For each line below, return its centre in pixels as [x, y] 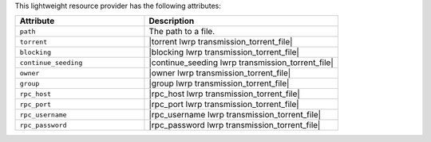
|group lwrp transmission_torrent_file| [219, 83]
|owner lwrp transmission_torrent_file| [220, 73]
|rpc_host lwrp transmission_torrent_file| [225, 94]
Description [172, 21]
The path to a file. [182, 32]
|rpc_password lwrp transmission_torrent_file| [235, 125]
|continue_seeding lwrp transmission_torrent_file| [241, 63]
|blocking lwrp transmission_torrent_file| [224, 52]
